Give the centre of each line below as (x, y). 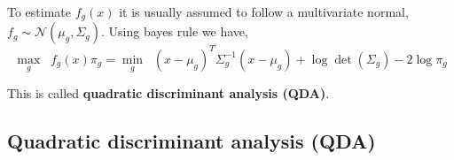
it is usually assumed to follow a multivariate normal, (264, 11)
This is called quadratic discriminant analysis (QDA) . (168, 93)
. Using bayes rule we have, (175, 31)
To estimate (39, 11)
